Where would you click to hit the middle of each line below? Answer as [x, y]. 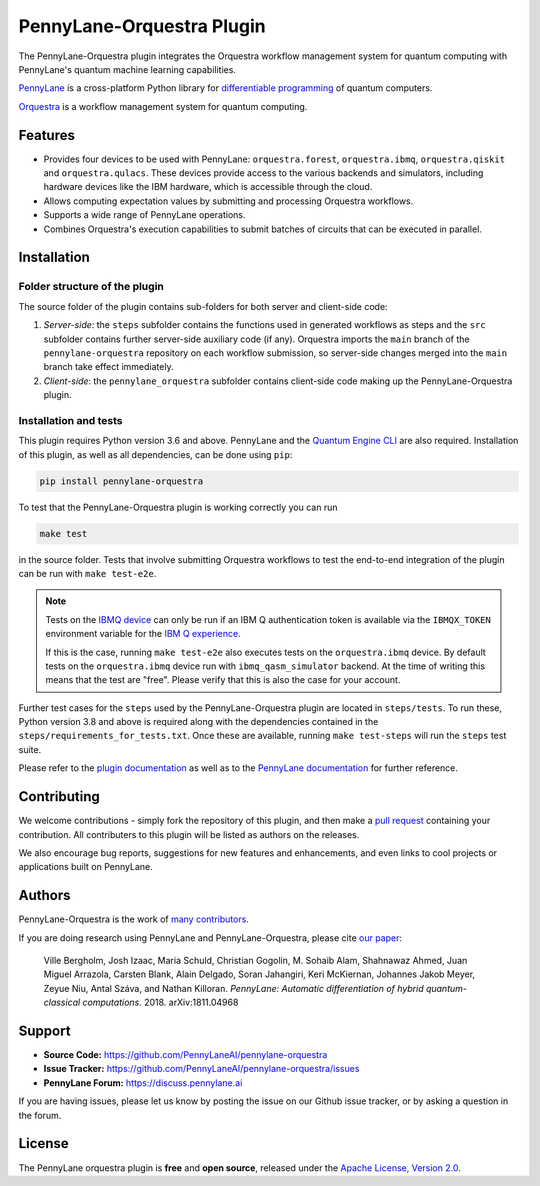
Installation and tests [71, 420]
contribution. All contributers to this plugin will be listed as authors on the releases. [189, 834]
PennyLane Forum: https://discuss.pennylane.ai [143, 1082]
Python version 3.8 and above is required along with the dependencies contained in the [198, 722]
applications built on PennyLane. [86, 867]
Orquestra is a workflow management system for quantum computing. [163, 106]
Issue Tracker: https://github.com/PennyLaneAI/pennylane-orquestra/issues [201, 1069]
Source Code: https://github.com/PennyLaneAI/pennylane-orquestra [185, 1055]
